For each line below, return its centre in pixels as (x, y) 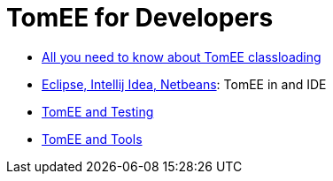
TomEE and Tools (92, 139)
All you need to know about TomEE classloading (182, 57)
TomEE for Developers (140, 18)
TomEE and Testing (98, 111)
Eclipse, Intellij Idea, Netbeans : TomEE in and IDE (184, 84)
